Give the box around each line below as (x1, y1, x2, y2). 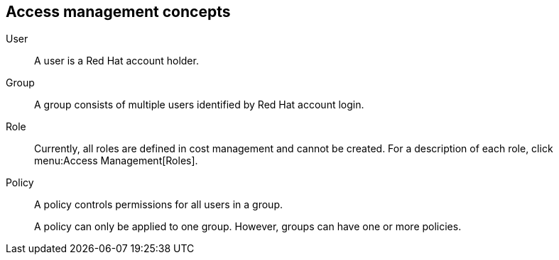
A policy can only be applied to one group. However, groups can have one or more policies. (34, 220, 462, 233)
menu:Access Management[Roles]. (34, 154, 198, 167)
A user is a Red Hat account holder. (34, 55, 199, 67)
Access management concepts (6, 3, 231, 21)
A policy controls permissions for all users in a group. (34, 198, 283, 211)
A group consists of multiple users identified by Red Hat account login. (34, 98, 364, 111)
